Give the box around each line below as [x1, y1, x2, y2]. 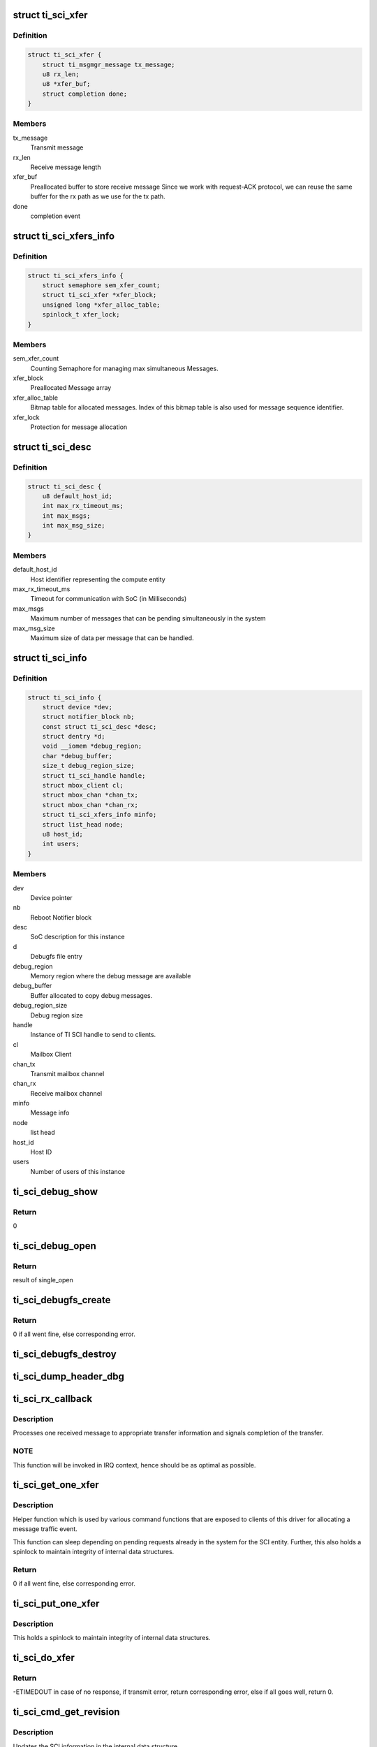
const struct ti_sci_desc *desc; [42, 723, 157, 730]
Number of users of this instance [30, 1167, 126, 1175]
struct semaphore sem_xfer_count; [42, 281, 161, 289]
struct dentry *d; [42, 732, 105, 741]
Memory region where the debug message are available [30, 972, 191, 980]
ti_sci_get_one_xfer [13, 1479, 99, 1491]
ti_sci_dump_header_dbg [13, 1370, 125, 1383]
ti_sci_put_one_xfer [13, 1597, 100, 1609]
